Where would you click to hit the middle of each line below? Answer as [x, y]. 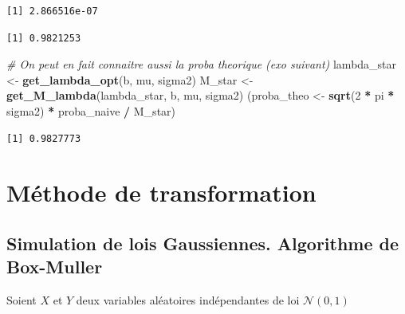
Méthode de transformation [161, 192]
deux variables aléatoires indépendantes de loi [188, 300]
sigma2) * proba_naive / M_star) [91, 110]
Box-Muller [55, 267]
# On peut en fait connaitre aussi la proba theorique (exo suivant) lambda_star [202, 64]
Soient [22, 300]
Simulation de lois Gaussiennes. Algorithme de [203, 243]
